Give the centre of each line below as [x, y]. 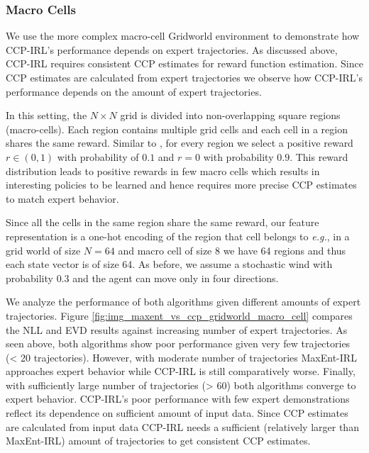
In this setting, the [46, 115]
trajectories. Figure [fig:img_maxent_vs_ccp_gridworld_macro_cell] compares [179, 315]
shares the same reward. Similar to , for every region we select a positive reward [180, 143]
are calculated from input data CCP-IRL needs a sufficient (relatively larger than [182, 426]
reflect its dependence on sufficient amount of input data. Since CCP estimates [177, 413]
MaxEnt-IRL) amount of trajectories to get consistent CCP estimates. [158, 441]
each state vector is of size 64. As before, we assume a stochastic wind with [169, 264]
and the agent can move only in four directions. [176, 278]
